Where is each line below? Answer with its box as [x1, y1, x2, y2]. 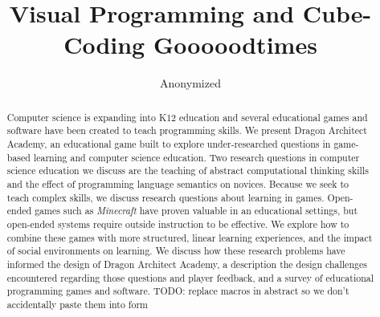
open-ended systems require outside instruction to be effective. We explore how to [6, 217, 349, 230]
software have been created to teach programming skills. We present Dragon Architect [6, 124, 367, 137]
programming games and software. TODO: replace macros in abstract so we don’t [6, 284, 349, 298]
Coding [63, 28, 145, 61]
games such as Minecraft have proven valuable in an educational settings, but [35, 204, 358, 217]
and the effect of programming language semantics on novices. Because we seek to [6, 177, 349, 190]
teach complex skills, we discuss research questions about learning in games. [6, 190, 325, 204]
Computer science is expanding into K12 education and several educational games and [6, 110, 368, 124]
